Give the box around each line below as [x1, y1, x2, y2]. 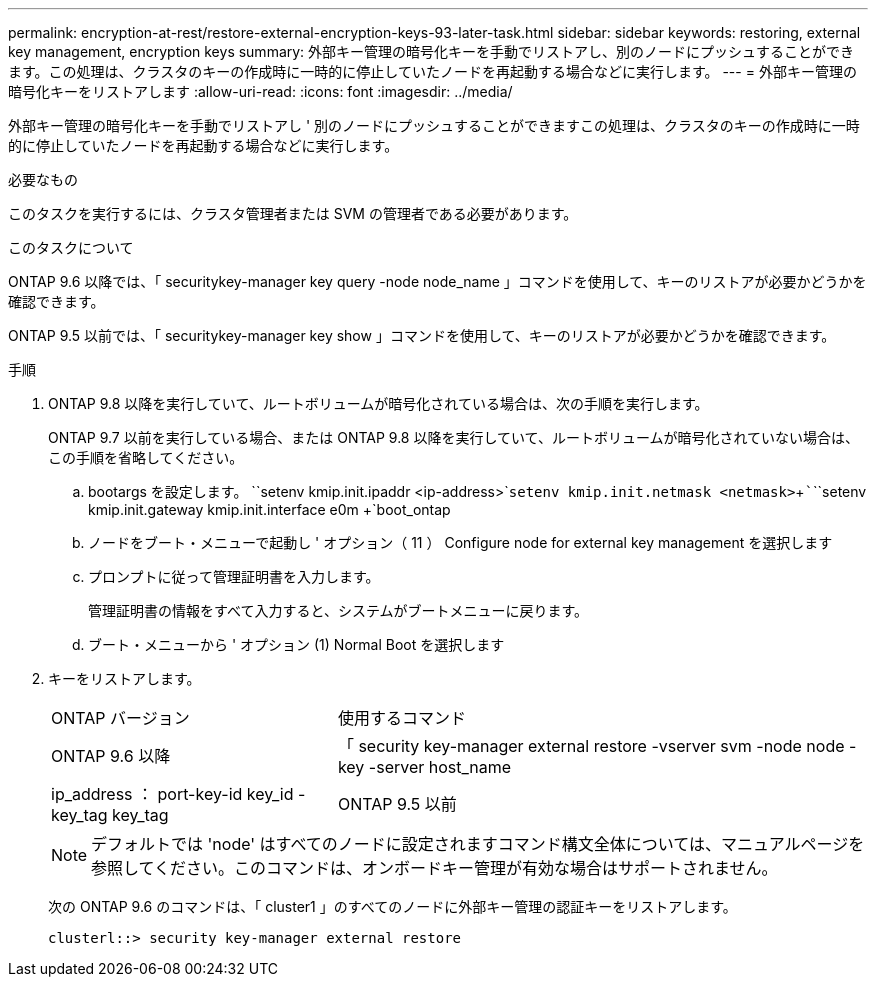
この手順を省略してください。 [48, 449, 244, 466]
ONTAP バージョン [51, 708, 190, 728]
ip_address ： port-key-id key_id [51, 784, 294, 804]
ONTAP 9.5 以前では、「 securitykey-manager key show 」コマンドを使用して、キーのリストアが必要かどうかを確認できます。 [8, 327, 836, 344]
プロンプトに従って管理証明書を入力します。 [88, 568, 380, 585]
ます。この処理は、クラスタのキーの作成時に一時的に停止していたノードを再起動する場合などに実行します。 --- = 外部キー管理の [8, 63, 857, 80]
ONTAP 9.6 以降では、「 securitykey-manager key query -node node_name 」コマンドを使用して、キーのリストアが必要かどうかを [8, 273, 867, 290]
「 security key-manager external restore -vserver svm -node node [337, 736, 845, 756]
